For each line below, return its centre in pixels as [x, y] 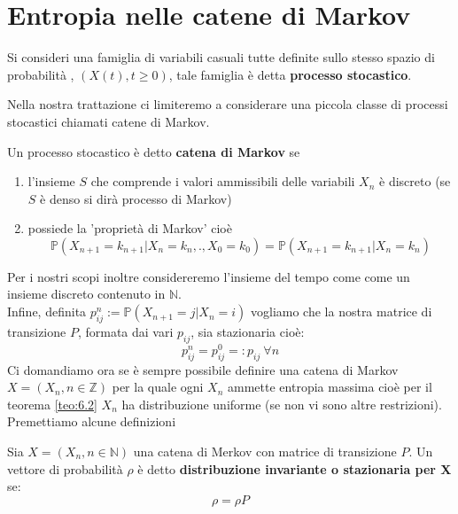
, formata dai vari [125, 331]
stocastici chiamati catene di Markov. [109, 121]
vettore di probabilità [65, 468]
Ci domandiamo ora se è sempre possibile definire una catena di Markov [203, 369]
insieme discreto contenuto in [86, 294]
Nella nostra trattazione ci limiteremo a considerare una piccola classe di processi [228, 104]
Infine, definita [47, 312]
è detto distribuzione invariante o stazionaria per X [295, 468]
